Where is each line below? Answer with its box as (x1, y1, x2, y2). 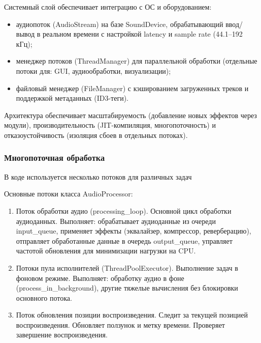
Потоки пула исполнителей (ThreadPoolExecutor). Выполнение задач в (16, 262, 238, 273)
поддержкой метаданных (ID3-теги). (16, 93, 128, 103)
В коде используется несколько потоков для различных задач (4, 171, 192, 182)
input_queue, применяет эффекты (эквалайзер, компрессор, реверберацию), (16, 225, 251, 236)
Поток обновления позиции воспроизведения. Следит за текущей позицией (16, 309, 248, 320)
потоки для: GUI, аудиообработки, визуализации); (16, 65, 171, 76)
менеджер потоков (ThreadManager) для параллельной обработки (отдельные (16, 55, 257, 66)
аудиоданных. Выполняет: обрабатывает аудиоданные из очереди (16, 215, 216, 226)
